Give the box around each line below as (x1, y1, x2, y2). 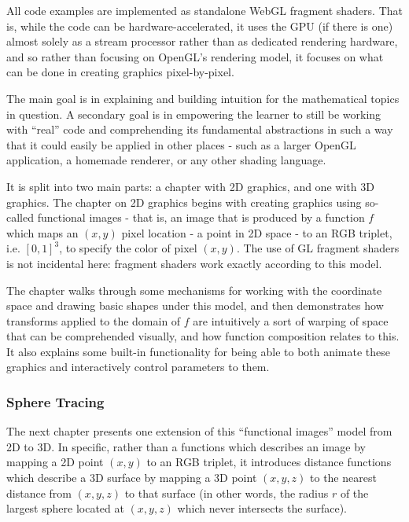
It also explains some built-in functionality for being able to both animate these (6, 343, 391, 359)
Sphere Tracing (6, 391, 105, 411)
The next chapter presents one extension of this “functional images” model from (6, 423, 392, 439)
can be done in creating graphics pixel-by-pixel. (6, 64, 234, 80)
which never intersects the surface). (177, 500, 347, 516)
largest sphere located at (6, 500, 124, 516)
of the (340, 484, 369, 501)
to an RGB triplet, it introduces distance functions (146, 454, 392, 470)
